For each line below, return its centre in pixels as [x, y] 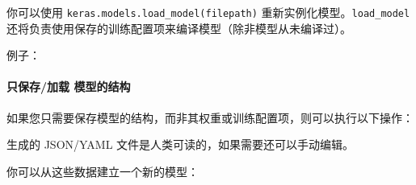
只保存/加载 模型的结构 [69, 86]
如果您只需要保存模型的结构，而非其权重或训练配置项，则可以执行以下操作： [210, 117]
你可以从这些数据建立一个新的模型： [103, 171]
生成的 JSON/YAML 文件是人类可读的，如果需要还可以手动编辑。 [181, 144]
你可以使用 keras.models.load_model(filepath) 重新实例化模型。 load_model [208, 12]
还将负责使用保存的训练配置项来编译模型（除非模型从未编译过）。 [179, 28]
